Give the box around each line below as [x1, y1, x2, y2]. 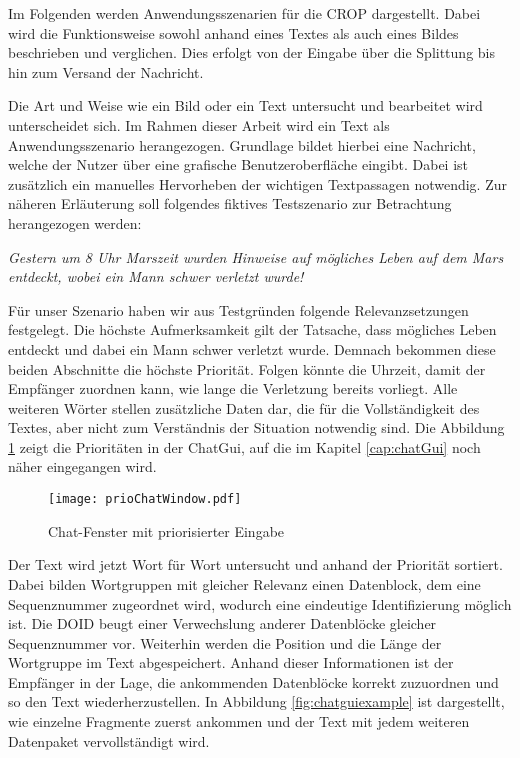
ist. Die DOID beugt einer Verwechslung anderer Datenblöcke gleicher [8, 613, 437, 634]
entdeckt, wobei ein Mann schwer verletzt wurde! [8, 266, 304, 287]
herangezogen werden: [8, 212, 142, 233]
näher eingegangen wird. [8, 456, 157, 477]
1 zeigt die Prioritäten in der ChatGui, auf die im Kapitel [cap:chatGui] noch [8, 436, 481, 457]
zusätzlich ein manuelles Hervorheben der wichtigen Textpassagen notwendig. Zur [8, 173, 507, 194]
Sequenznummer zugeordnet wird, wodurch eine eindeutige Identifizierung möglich [8, 593, 512, 614]
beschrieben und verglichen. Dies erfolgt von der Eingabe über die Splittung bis [8, 42, 495, 63]
